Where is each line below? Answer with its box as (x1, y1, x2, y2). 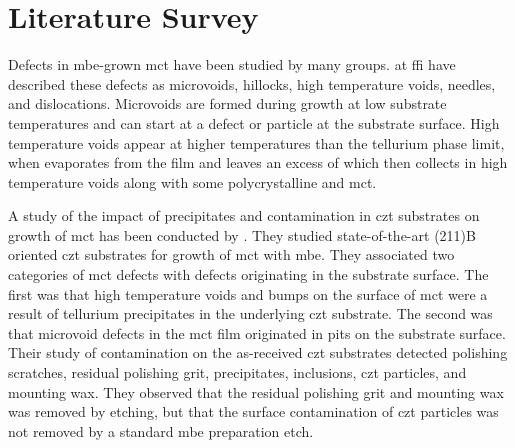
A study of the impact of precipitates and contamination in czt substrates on (8, 205, 480, 226)
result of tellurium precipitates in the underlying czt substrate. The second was (8, 303, 493, 324)
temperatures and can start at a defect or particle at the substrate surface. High (8, 112, 500, 133)
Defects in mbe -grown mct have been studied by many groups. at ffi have (8, 54, 456, 75)
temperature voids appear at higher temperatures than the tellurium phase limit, (8, 132, 505, 153)
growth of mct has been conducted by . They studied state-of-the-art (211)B (8, 224, 476, 245)
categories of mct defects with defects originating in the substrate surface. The (8, 264, 489, 285)
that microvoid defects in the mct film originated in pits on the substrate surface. (8, 322, 506, 343)
